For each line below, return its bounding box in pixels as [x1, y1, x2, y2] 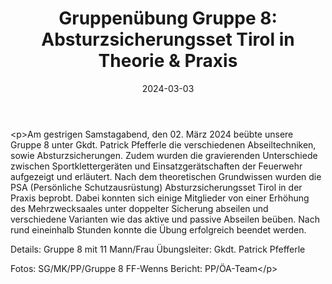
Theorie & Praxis [98, 50, 238, 72]
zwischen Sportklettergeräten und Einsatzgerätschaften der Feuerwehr [10, 160, 303, 172]
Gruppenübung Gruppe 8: [58, 7, 278, 30]
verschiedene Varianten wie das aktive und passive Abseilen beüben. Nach [10, 213, 320, 225]
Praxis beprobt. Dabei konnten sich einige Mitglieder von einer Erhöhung [10, 192, 310, 204]
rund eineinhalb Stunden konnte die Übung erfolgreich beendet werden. [10, 223, 307, 236]
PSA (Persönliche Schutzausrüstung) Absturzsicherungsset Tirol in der [10, 181, 303, 193]
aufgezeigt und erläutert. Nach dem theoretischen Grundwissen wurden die [10, 170, 322, 182]
